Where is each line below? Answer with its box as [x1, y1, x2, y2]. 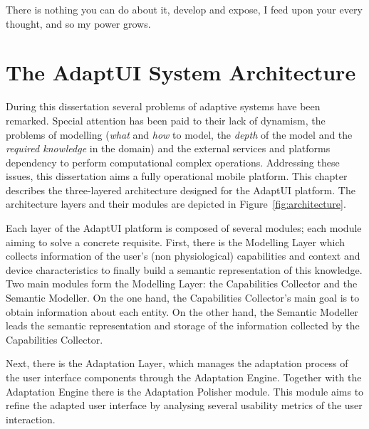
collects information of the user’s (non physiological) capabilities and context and [6, 248, 360, 263]
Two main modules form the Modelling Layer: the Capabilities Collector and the [6, 276, 358, 291]
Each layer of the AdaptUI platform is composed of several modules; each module [6, 221, 362, 235]
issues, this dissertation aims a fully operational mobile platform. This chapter [6, 169, 348, 184]
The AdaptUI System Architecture [6, 58, 356, 87]
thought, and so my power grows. [6, 16, 151, 31]
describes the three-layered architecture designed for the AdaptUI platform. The [6, 182, 355, 197]
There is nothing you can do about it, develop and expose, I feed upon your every [6, 2, 363, 16]
